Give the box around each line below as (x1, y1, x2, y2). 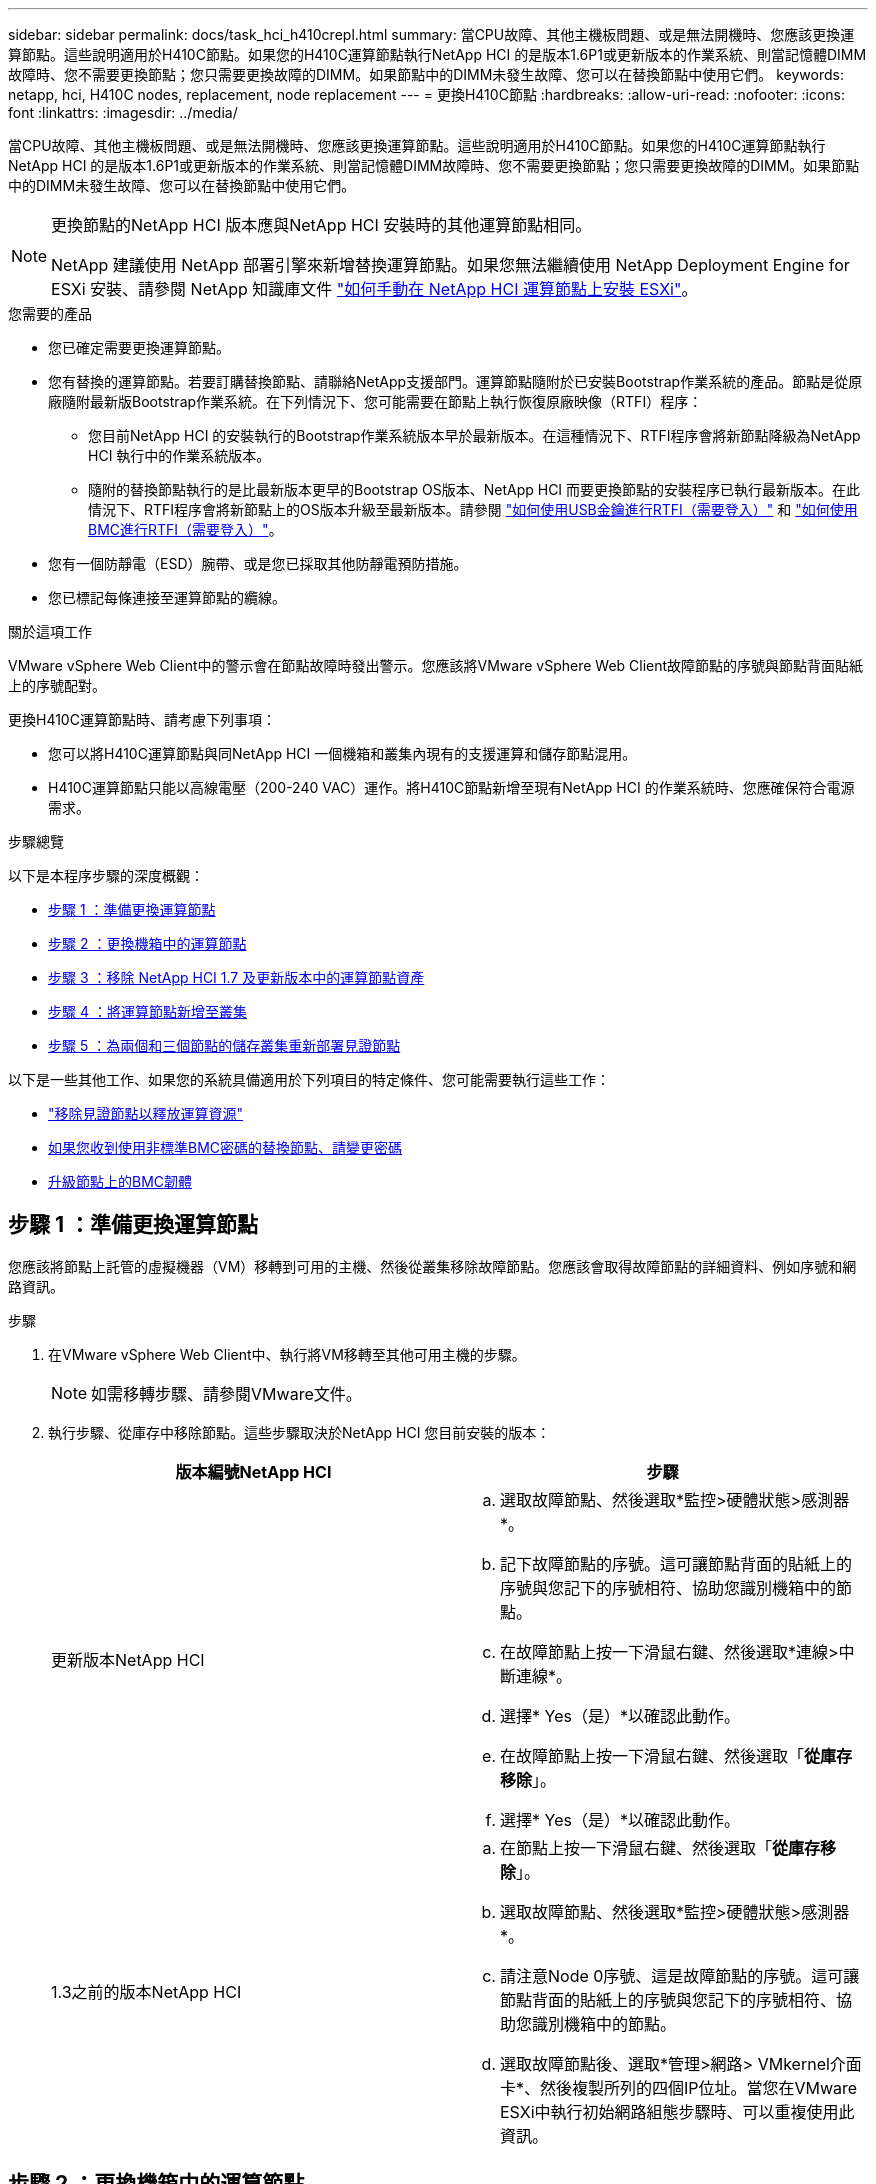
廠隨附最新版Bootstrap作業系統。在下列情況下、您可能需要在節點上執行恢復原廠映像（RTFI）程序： (48, 393, 703, 410)
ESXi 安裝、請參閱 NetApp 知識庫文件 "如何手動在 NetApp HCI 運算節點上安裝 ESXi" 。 (51, 279, 698, 299)
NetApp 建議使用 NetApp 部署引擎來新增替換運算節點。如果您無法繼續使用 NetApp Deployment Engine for (51, 255, 850, 275)
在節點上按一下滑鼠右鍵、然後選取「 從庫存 (500, 1837, 821, 1858)
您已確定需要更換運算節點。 (48, 339, 230, 356)
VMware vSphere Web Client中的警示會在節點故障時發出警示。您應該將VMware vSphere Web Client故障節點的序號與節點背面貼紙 (8, 657, 864, 674)
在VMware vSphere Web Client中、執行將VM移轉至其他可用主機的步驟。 (48, 1345, 526, 1363)
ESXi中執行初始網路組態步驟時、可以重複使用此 (500, 2101, 855, 2122)
